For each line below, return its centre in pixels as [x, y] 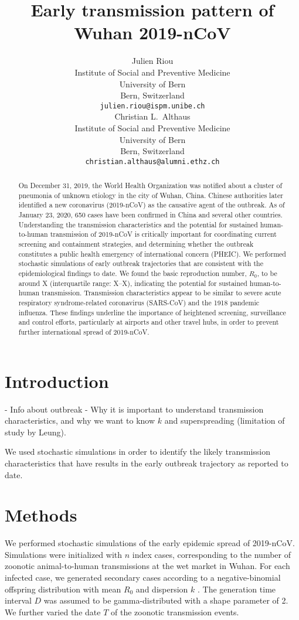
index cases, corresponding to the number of [211, 554]
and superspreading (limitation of [225, 420]
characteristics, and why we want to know [80, 420]
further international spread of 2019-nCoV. [84, 332]
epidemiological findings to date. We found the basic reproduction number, [132, 273]
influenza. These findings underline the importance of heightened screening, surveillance [152, 312]
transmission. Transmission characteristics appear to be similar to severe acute [162, 293]
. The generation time [237, 589]
